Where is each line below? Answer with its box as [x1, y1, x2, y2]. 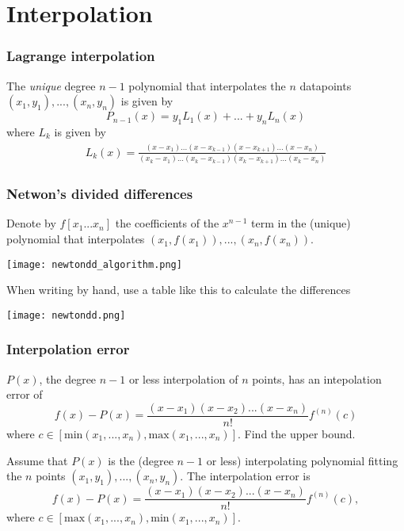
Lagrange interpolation [6, 46, 155, 66]
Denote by [6, 215, 56, 231]
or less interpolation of [128, 370, 238, 387]
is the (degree [108, 452, 173, 468]
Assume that [6, 452, 68, 468]
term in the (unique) [251, 215, 351, 231]
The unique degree [6, 77, 96, 94]
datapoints [299, 77, 352, 94]
